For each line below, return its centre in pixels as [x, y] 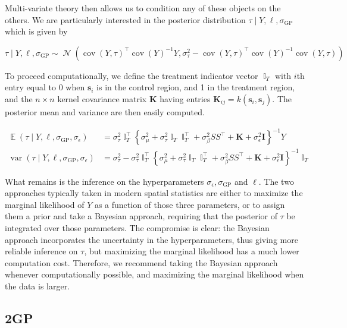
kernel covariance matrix [102, 98]
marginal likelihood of [45, 204]
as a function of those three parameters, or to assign [190, 204]
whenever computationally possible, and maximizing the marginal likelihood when [154, 274]
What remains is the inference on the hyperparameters [104, 181]
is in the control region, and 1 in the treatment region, [196, 87]
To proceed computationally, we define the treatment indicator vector [132, 75]
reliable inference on [41, 251]
